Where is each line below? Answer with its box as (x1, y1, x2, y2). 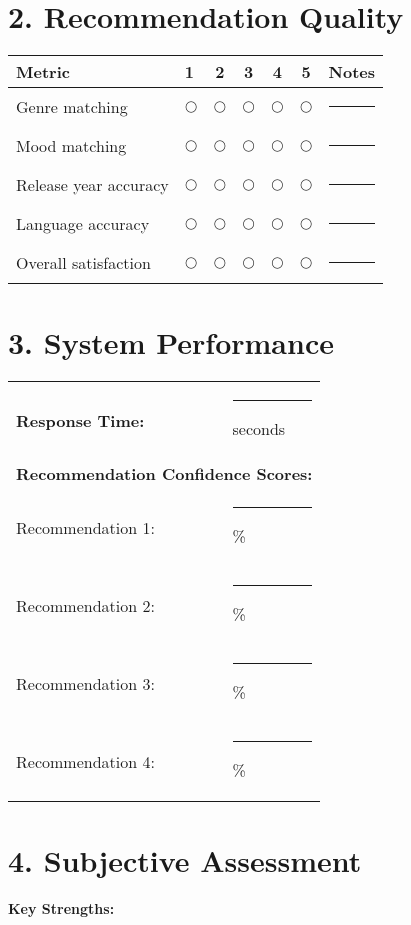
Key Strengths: (8, 898, 115, 919)
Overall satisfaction (16, 251, 151, 275)
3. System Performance (8, 322, 334, 363)
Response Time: (16, 408, 145, 432)
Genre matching (16, 95, 128, 119)
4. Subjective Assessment (8, 840, 362, 881)
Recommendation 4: (16, 749, 155, 773)
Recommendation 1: (16, 515, 155, 539)
